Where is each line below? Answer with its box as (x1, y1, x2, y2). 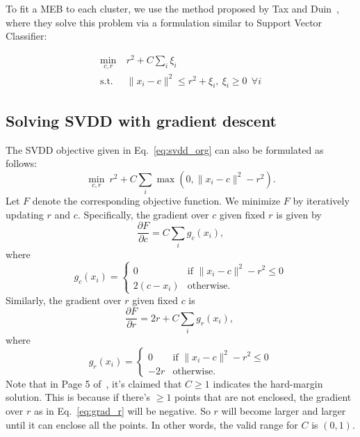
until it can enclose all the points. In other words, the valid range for (6, 417, 298, 431)
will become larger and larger (221, 403, 346, 418)
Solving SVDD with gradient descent (6, 109, 277, 131)
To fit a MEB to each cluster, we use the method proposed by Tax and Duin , (6, 1, 340, 15)
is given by (276, 207, 322, 221)
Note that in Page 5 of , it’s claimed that (6, 376, 182, 390)
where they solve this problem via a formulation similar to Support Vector (6, 15, 322, 29)
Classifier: (6, 29, 47, 43)
